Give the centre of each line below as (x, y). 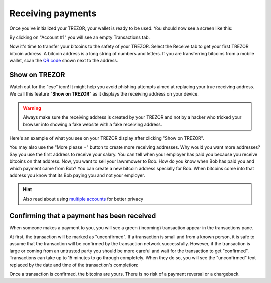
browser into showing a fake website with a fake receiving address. (92, 124)
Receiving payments (53, 13)
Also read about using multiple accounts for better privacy (83, 199)
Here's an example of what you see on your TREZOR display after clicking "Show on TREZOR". (107, 138)
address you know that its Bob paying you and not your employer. (77, 175)
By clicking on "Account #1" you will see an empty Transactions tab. (80, 37)
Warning (32, 108)
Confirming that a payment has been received (83, 215)
